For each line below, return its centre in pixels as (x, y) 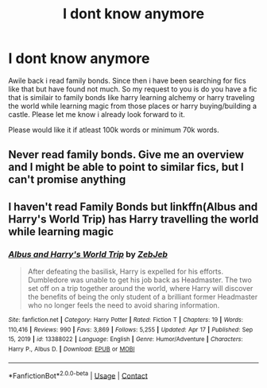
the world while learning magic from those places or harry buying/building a (132, 106)
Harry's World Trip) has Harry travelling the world (133, 219)
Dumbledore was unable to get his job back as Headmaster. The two (139, 280)
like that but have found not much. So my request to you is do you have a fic (133, 89)
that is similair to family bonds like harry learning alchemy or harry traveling (132, 97)
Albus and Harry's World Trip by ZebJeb (88, 254)
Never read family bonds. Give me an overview (126, 155)
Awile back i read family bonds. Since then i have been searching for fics (127, 80)
